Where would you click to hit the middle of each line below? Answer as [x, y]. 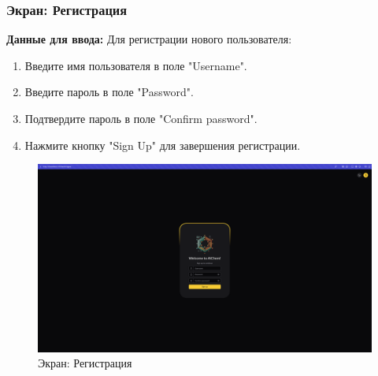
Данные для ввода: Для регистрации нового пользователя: [149, 39]
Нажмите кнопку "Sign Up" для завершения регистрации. [163, 145]
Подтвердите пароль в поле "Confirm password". [141, 118]
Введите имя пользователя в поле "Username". [136, 65]
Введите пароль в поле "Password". [109, 92]
